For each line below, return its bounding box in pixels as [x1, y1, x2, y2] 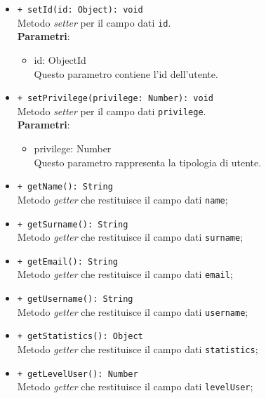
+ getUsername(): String [17, 294, 133, 305]
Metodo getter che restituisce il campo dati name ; [17, 192, 228, 206]
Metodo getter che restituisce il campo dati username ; [17, 304, 248, 319]
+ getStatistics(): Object [17, 331, 143, 342]
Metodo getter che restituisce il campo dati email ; [17, 267, 233, 281]
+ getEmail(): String [17, 256, 118, 267]
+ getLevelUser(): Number [17, 369, 138, 379]
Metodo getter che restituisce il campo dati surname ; [17, 230, 244, 244]
